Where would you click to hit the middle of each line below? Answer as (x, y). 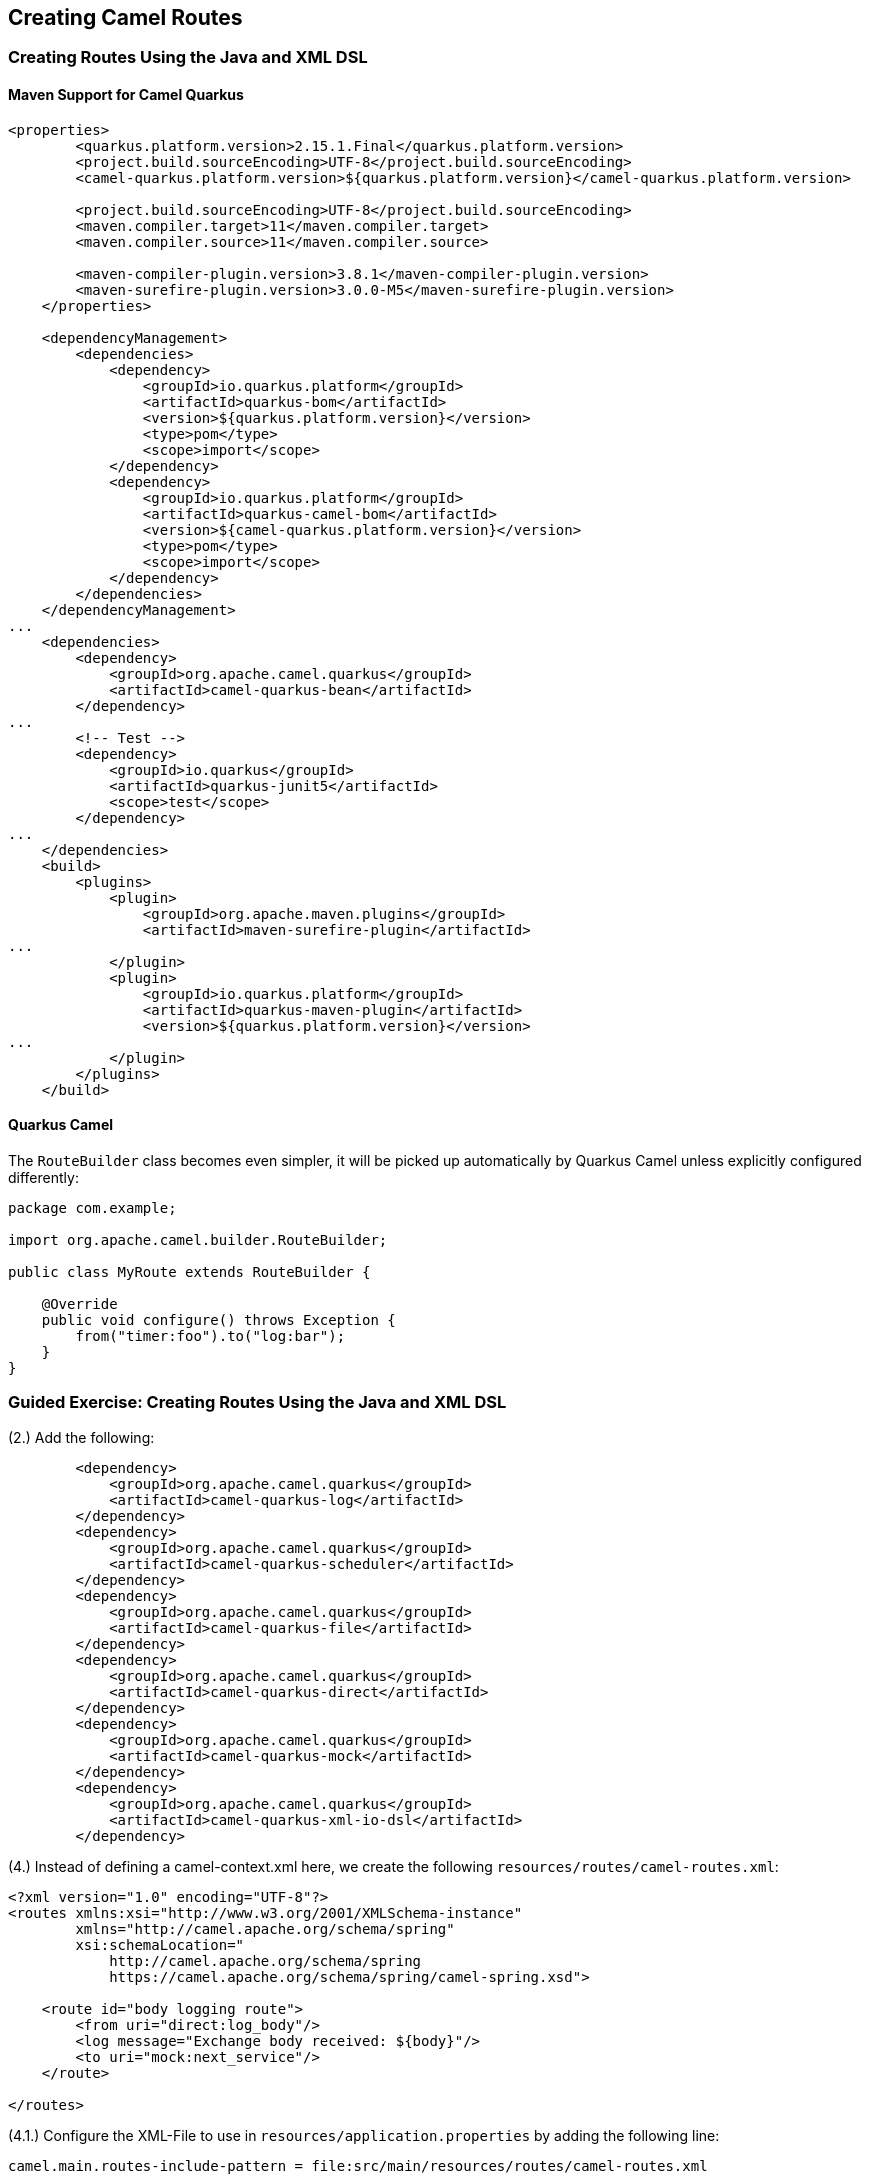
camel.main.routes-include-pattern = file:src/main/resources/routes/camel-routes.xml (358, 2165)
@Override (79, 1303)
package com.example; (92, 1207)
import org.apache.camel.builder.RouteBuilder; (198, 1239)
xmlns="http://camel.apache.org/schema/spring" (265, 1928)
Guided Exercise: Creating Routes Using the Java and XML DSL (257, 1402)
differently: (43, 1177)
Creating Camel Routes (125, 17)
